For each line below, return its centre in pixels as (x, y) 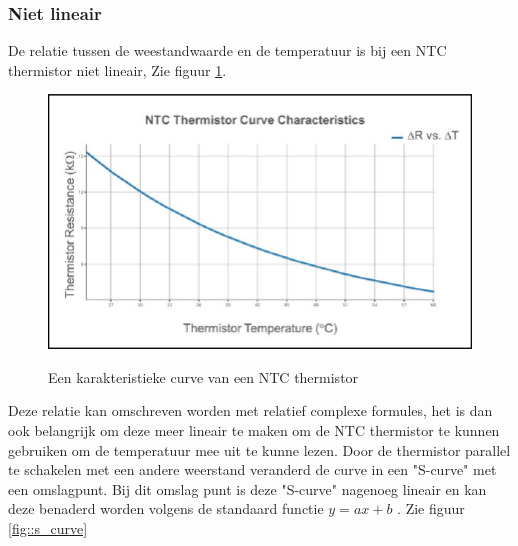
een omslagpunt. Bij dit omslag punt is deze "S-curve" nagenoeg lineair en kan (247, 488)
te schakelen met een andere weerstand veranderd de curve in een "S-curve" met (252, 469)
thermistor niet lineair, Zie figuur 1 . (117, 69)
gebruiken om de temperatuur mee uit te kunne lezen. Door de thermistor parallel (259, 449)
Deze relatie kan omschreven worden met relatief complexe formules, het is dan (250, 410)
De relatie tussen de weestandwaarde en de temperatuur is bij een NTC (227, 50)
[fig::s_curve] (48, 528)
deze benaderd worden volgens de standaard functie (166, 508)
